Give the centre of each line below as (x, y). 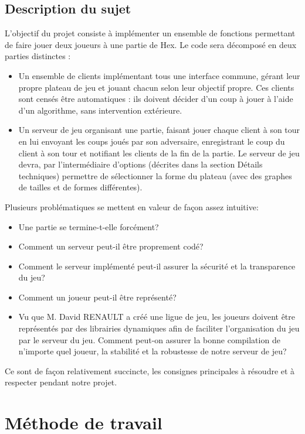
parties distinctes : (38, 56)
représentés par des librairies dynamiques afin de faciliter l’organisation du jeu (159, 328)
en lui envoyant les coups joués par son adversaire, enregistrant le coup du (152, 141)
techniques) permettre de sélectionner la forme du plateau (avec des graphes (155, 175)
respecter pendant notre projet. (61, 382)
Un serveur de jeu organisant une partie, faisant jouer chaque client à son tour (159, 130)
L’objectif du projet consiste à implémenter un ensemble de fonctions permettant (150, 33)
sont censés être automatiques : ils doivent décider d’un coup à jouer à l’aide (156, 99)
